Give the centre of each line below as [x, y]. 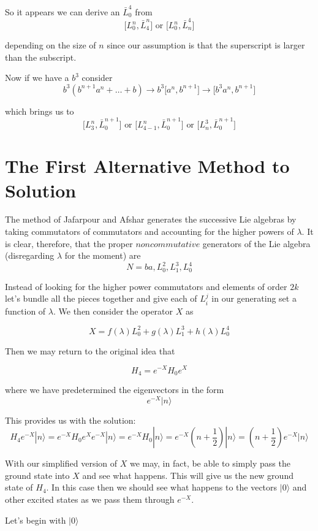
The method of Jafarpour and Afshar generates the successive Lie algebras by [151, 219]
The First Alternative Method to [147, 166]
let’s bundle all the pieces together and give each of [101, 298]
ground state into [37, 475]
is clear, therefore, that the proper [69, 243]
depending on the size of [51, 45]
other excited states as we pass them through [90, 499]
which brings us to [40, 111]
